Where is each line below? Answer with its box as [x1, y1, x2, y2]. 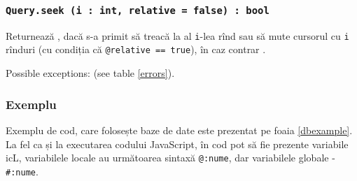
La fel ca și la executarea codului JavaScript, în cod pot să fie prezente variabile [6, 136, 349, 151]
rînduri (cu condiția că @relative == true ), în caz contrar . [6, 42, 266, 57]
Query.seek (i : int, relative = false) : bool [6, 4, 269, 16]
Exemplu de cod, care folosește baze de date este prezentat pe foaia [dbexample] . [6, 122, 353, 137]
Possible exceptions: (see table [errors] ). [6, 66, 175, 80]
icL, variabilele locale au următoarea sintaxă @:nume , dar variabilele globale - [6, 150, 335, 165]
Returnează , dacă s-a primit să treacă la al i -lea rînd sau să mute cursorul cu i [6, 28, 349, 43]
